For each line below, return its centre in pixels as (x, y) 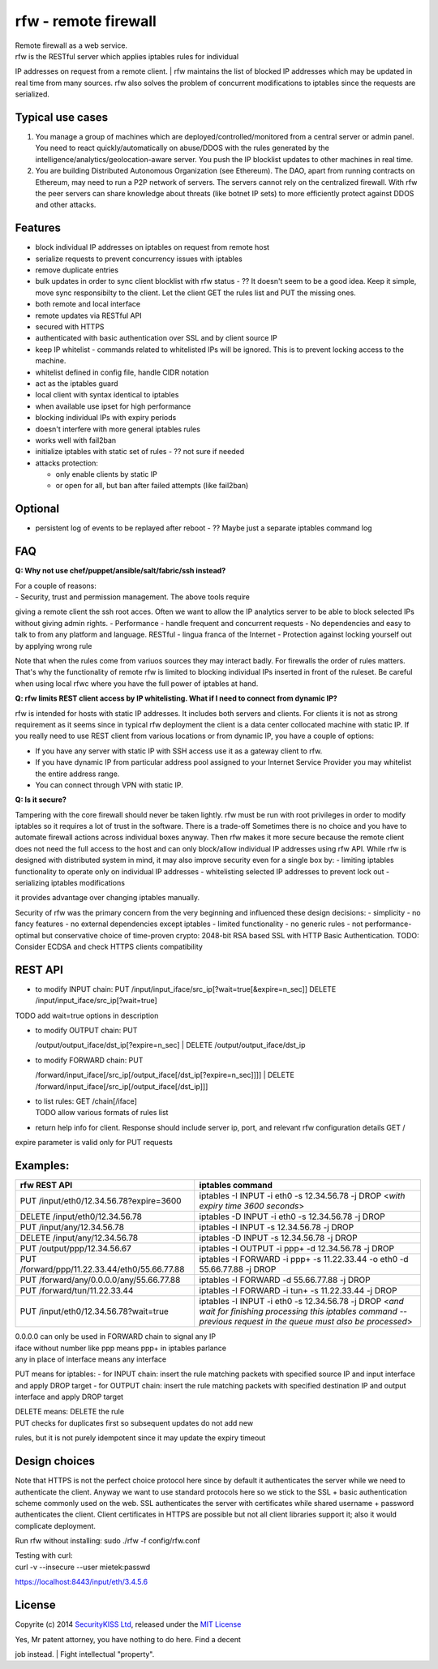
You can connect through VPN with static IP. (109, 785)
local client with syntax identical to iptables (107, 395)
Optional (37, 509)
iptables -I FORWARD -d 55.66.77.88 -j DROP (285, 1280)
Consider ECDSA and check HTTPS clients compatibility (109, 946)
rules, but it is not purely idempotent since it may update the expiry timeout (140, 1438)
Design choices (55, 1461)
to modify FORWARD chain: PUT (89, 1060)
